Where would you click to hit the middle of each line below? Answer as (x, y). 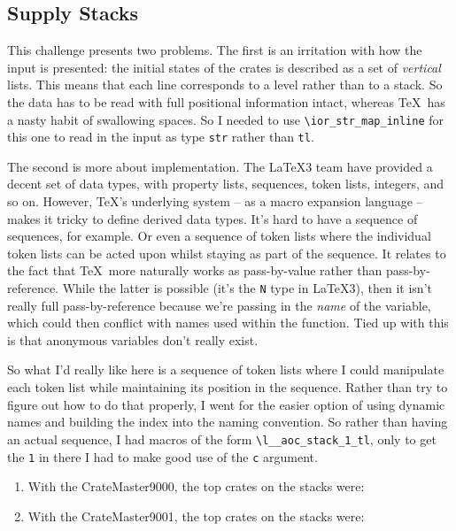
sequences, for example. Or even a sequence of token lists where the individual (219, 236)
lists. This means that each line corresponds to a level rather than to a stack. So (225, 85)
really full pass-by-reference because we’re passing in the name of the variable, (219, 305)
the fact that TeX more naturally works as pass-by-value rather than (195, 270)
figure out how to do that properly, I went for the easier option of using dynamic (226, 404)
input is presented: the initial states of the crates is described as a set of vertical (224, 67)
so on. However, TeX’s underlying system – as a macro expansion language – (215, 201)
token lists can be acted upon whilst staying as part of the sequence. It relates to (227, 253)
